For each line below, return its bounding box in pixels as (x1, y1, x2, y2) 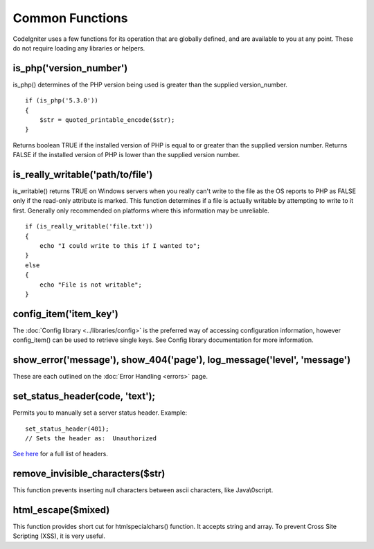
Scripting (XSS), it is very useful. (12, 532, 106, 540)
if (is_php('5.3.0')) (25, 97, 98, 105)
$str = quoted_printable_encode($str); (39, 116, 175, 124)
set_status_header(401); (25, 424, 109, 433)
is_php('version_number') (12, 62, 128, 74)
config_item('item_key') (12, 308, 119, 320)
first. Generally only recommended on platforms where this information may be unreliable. (12, 206, 269, 215)
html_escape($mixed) (12, 504, 110, 516)
